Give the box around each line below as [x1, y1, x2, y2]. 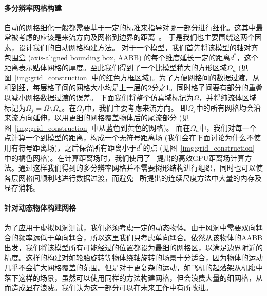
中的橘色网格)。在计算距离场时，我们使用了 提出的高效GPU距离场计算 [4, 152, 245, 163]
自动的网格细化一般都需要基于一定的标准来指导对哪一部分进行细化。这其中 [4, 22, 256, 32]
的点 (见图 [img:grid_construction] [143, 142, 255, 153]
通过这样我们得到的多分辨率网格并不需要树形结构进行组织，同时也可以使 [18, 162, 263, 173]
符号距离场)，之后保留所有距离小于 [18, 142, 137, 153]
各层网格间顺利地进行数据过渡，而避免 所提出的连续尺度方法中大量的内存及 [4, 172, 262, 183]
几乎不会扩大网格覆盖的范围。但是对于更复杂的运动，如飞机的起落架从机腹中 [4, 262, 263, 273]
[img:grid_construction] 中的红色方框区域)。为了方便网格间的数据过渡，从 [15, 72, 260, 82]
